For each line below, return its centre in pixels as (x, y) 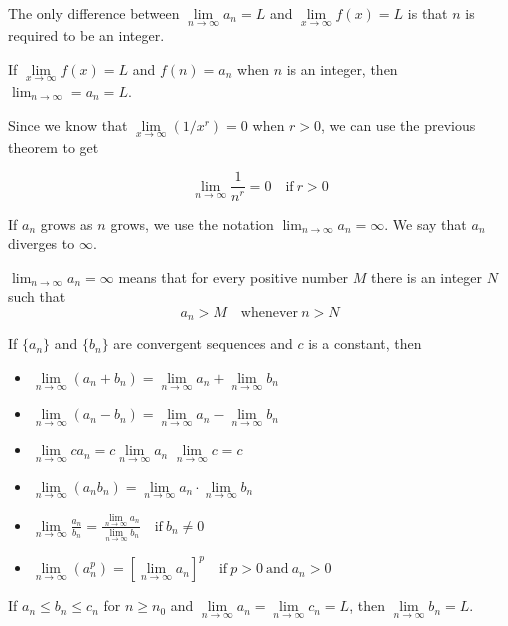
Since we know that (68, 124)
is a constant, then (365, 343)
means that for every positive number (233, 276)
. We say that (425, 223)
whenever (269, 312)
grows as (66, 223)
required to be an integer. (86, 35)
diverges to (41, 243)
